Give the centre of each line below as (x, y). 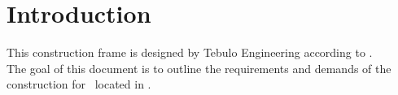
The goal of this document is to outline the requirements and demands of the (199, 68)
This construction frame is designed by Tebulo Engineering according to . (190, 52)
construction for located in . (79, 84)
